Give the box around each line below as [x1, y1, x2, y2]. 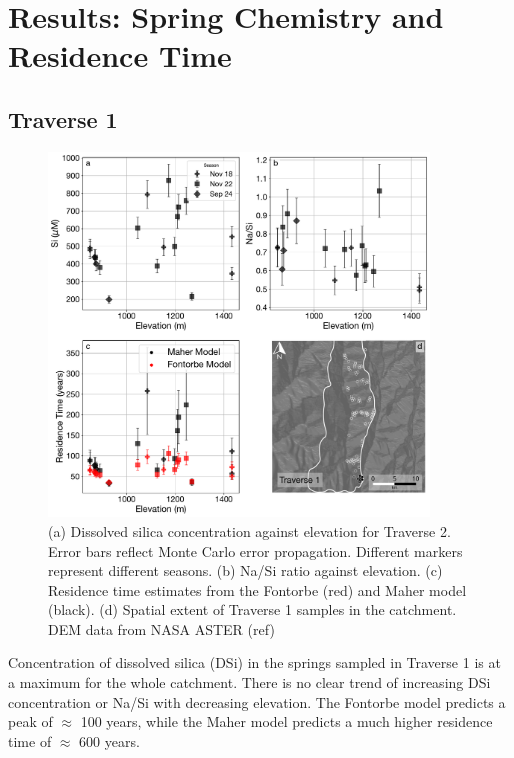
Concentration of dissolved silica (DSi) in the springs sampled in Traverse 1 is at [8, 652, 501, 673]
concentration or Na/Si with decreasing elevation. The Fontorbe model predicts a [8, 691, 506, 712]
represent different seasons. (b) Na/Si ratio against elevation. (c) [48, 560, 443, 581]
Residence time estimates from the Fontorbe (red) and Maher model [48, 579, 467, 600]
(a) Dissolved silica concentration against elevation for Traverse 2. [48, 520, 451, 541]
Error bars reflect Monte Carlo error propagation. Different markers [48, 540, 463, 561]
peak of [8, 711, 53, 732]
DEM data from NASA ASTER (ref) [48, 618, 275, 639]
